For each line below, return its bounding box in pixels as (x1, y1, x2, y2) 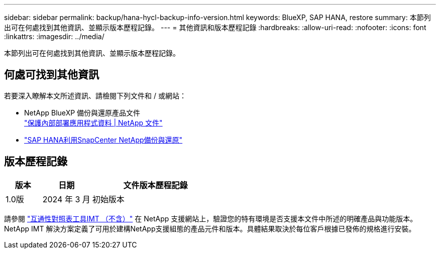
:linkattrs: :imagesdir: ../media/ (4, 32, 104, 41)
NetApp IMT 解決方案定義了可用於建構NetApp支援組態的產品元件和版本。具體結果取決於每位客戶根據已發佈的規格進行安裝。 (4, 224, 416, 233)
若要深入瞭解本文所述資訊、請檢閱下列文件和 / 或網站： (4, 91, 186, 100)
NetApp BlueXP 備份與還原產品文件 (24, 108, 141, 117)
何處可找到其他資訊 (4, 68, 99, 81)
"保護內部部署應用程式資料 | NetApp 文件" (24, 118, 163, 127)
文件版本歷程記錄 (123, 180, 188, 190)
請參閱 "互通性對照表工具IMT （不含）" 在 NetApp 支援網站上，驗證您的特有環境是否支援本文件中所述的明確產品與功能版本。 (4, 214, 417, 223)
